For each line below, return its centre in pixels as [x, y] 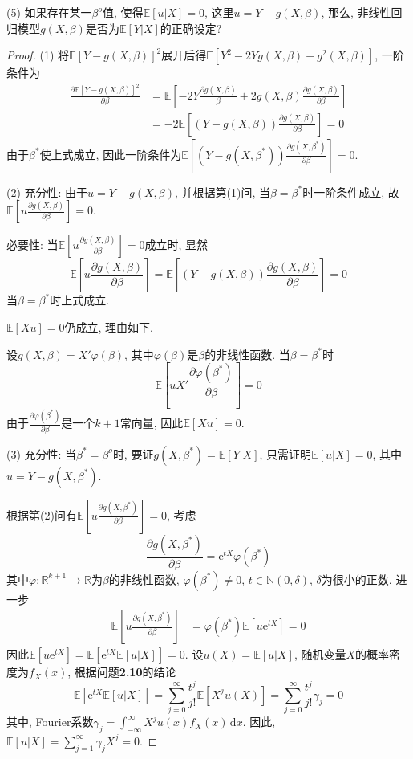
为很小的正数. [356, 579]
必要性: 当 [32, 245]
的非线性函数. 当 [247, 354]
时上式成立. [80, 300]
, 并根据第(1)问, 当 [222, 192]
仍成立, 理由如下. [109, 326]
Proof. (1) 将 [38, 55]
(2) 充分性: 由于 [47, 192]
